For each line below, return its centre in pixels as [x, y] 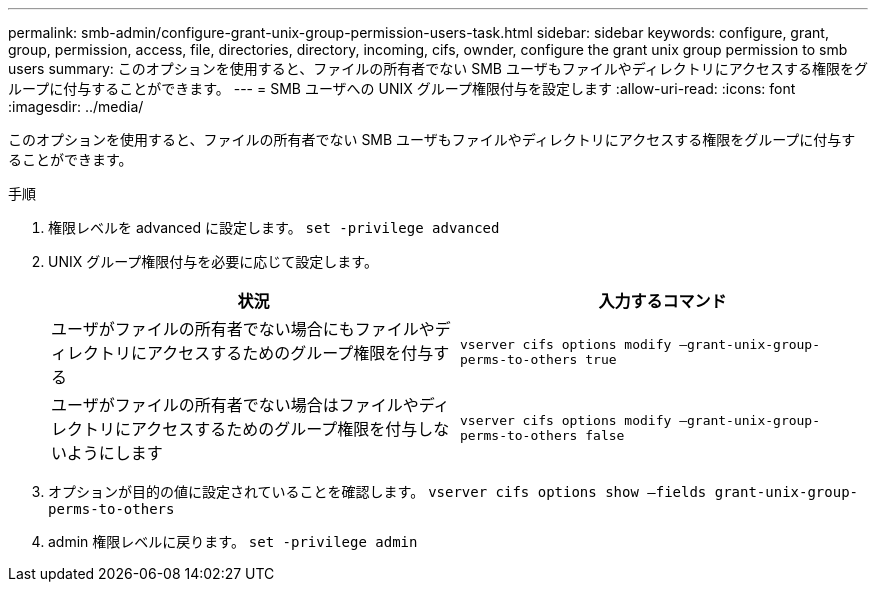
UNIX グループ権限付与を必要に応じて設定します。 [213, 261]
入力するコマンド [662, 301]
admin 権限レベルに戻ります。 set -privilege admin [233, 541]
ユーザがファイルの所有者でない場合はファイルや [235, 405]
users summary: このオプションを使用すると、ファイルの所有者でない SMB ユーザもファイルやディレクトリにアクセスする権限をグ [438, 68]
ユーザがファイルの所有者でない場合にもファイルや [243, 329]
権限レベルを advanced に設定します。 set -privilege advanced [274, 227]
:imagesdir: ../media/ [76, 106]
